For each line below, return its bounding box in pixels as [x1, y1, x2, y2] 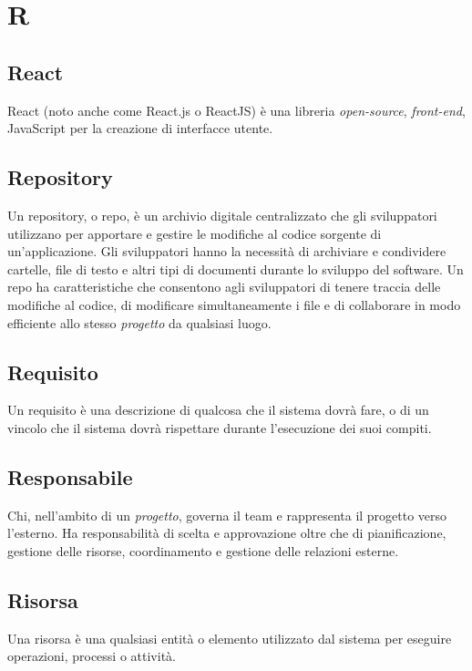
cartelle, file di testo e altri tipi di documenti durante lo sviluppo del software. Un [7, 259, 464, 278]
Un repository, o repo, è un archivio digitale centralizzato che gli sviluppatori [7, 205, 437, 224]
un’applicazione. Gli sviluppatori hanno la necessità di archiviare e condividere [7, 242, 446, 261]
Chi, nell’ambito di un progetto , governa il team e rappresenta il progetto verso [7, 505, 447, 524]
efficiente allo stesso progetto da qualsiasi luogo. [7, 313, 272, 332]
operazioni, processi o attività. [7, 646, 176, 666]
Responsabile [7, 462, 133, 490]
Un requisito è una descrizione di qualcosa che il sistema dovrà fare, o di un [7, 400, 429, 419]
